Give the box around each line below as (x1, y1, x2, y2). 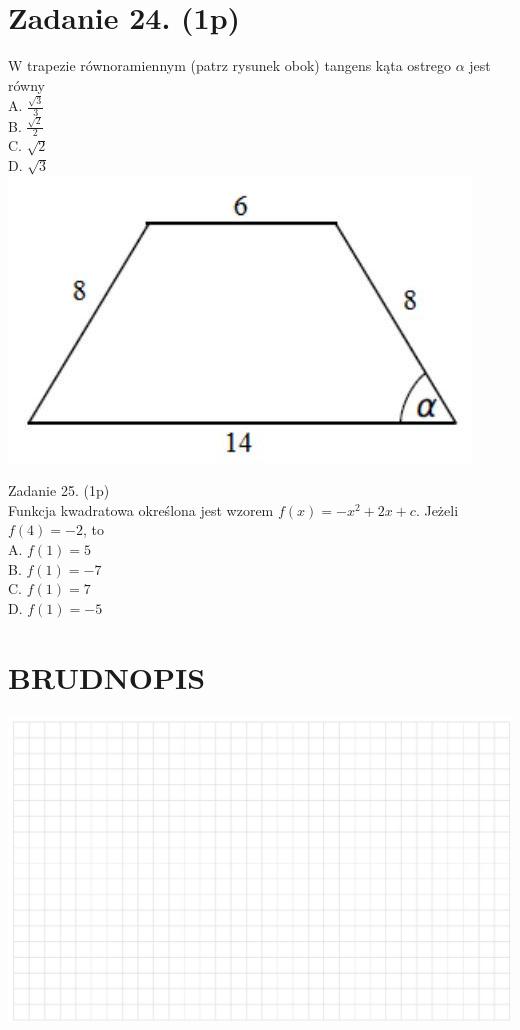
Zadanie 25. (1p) (8, 480, 110, 501)
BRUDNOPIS (8, 656, 206, 697)
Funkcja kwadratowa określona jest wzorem (8, 499, 274, 520)
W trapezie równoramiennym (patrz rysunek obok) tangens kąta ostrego (8, 55, 452, 76)
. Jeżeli (415, 499, 459, 520)
